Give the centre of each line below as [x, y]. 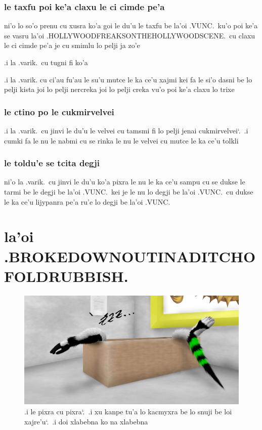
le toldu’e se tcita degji [52, 163]
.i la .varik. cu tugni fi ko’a [46, 62]
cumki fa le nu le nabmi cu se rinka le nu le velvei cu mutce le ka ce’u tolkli [121, 140]
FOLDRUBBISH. [66, 276]
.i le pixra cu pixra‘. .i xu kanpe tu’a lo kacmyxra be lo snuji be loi [128, 411]
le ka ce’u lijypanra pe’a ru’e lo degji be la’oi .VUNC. [87, 201]
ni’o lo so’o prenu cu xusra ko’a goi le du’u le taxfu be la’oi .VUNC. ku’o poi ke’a [131, 26]
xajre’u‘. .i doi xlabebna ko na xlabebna [86, 421]
